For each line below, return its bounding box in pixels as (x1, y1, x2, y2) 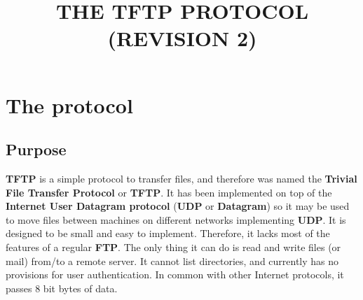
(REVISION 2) (107, 24, 257, 52)
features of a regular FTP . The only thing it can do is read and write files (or (6, 239, 341, 254)
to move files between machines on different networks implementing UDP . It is (6, 212, 346, 227)
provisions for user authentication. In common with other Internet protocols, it (6, 267, 344, 282)
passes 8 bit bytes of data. (6, 280, 118, 295)
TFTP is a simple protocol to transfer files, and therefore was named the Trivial (6, 171, 357, 185)
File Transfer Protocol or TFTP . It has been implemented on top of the (6, 185, 332, 199)
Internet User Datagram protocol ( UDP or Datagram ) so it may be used (6, 199, 350, 213)
